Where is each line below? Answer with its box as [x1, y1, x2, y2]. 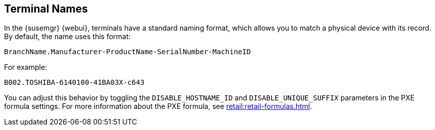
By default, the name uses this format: [4, 32, 131, 41]
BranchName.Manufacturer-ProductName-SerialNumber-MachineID [4, 48, 251, 56]
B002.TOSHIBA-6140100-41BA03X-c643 [4, 78, 145, 87]
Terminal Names [4, 3, 88, 15]
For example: [4, 63, 47, 72]
